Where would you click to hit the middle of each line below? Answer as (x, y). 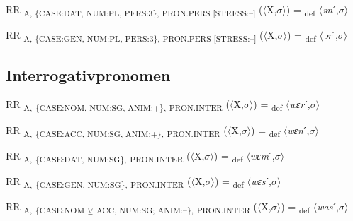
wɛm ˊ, (262, 155)
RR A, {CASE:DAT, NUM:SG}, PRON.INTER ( (98, 156)
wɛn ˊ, (298, 130)
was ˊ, (328, 206)
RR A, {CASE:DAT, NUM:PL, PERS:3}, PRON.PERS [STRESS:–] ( (134, 10)
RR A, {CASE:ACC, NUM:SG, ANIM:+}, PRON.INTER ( (117, 131)
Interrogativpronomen (88, 74)
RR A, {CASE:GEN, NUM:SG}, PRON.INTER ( (99, 181)
